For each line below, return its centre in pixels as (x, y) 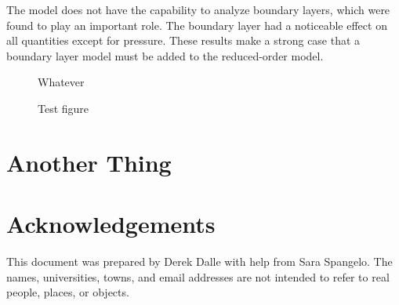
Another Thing (89, 162)
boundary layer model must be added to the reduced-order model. (165, 55)
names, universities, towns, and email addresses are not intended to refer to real (198, 276)
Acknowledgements (111, 224)
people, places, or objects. (68, 292)
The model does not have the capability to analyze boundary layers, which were (198, 9)
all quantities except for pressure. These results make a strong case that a (183, 40)
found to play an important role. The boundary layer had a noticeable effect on (197, 25)
